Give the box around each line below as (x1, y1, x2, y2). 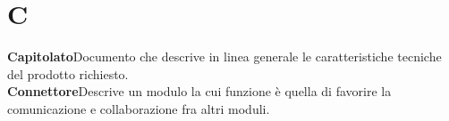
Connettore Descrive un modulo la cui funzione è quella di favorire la (7, 82, 392, 101)
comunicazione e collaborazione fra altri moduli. (7, 99, 270, 117)
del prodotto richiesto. (7, 64, 129, 83)
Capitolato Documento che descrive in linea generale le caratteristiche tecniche (7, 47, 442, 66)
